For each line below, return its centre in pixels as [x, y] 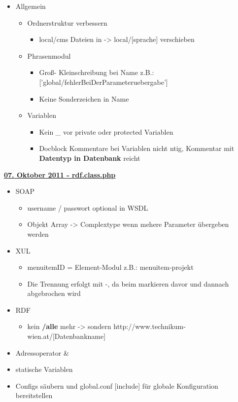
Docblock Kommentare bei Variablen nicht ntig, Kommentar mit [137, 148]
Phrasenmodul [49, 55]
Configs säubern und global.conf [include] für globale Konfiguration [117, 385]
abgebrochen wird [54, 293]
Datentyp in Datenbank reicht [90, 158]
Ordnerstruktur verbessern [67, 22]
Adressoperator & [42, 352]
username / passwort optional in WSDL [88, 207]
